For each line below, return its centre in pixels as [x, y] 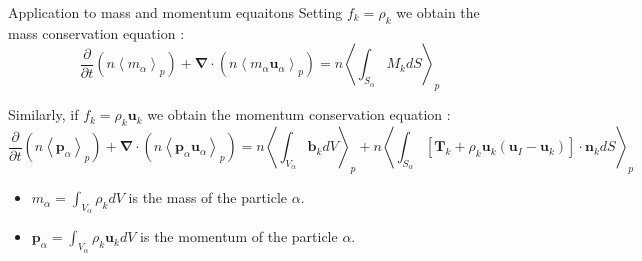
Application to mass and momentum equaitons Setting [175, 12]
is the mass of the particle [208, 197]
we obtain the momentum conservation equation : [299, 114]
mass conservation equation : [96, 32]
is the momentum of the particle [239, 236]
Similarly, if [43, 114]
